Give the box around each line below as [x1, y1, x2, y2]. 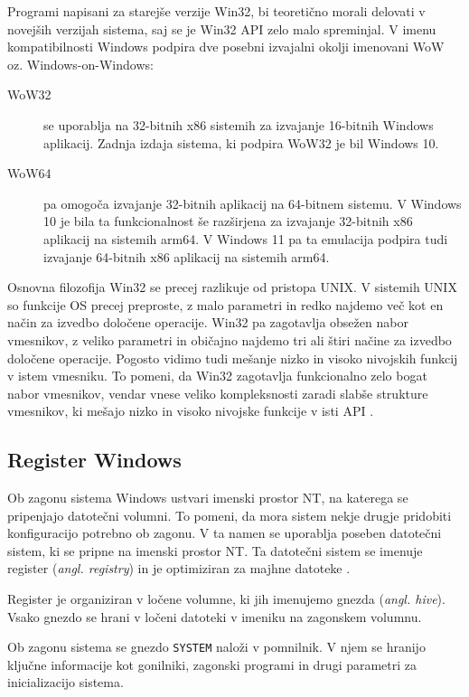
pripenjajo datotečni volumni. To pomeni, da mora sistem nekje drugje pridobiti [7, 505, 452, 524]
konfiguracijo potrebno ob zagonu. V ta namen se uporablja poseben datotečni [7, 523, 442, 542]
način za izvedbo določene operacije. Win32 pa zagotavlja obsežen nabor [7, 313, 408, 332]
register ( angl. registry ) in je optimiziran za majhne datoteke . [7, 559, 351, 578]
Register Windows [7, 446, 182, 474]
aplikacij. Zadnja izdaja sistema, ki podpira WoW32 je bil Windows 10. [43, 133, 439, 152]
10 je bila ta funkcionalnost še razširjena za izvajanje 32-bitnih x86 [43, 212, 413, 231]
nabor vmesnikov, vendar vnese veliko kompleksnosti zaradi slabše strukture [7, 383, 428, 402]
